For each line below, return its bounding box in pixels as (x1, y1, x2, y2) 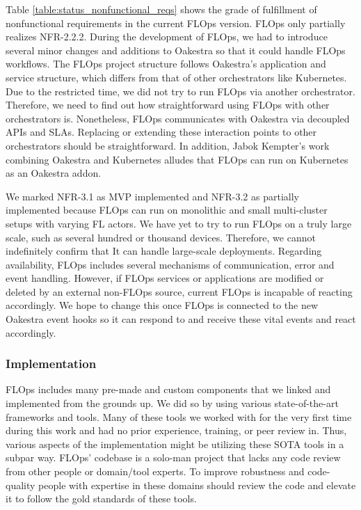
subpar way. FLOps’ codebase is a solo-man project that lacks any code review (6, 450, 341, 465)
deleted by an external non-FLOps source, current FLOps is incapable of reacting (6, 284, 353, 298)
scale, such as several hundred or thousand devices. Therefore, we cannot (6, 230, 316, 244)
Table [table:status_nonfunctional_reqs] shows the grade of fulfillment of (6, 2, 317, 16)
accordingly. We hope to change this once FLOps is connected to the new (6, 298, 319, 312)
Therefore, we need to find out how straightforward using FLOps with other (6, 97, 330, 112)
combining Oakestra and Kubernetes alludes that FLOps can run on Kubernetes (6, 152, 348, 166)
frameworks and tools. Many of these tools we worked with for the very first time (6, 409, 352, 424)
